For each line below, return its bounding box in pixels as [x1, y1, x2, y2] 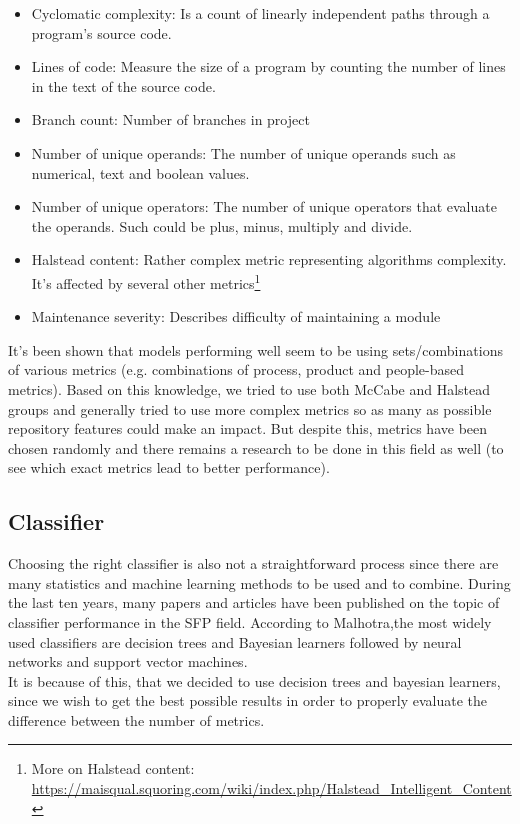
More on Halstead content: [31, 758, 195, 779]
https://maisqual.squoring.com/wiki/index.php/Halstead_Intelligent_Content [31, 778, 512, 799]
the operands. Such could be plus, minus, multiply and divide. [31, 215, 413, 236]
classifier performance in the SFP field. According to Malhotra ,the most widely [8, 611, 492, 632]
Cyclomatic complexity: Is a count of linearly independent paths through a [31, 3, 490, 23]
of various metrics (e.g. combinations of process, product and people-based [8, 359, 465, 380]
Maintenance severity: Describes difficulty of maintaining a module [31, 306, 441, 327]
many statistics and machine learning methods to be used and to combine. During [8, 572, 511, 593]
